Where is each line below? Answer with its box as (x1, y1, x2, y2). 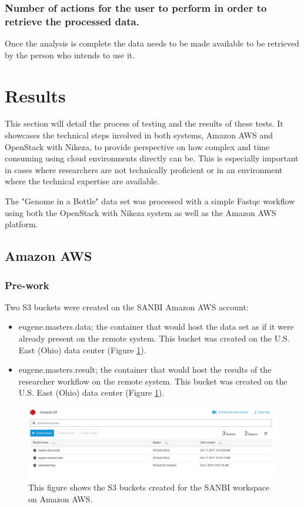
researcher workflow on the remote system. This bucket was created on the (18, 375, 288, 387)
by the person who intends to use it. (5, 48, 135, 61)
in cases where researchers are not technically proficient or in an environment (5, 163, 283, 175)
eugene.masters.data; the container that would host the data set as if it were (18, 320, 294, 333)
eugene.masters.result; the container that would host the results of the (18, 363, 272, 376)
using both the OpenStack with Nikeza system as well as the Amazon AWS (5, 206, 276, 218)
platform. (5, 218, 38, 230)
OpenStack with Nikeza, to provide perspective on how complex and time (5, 140, 270, 153)
